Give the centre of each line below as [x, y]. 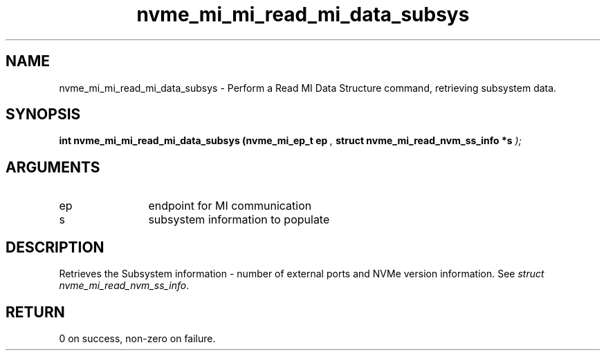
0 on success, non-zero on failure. [137, 338]
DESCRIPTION [55, 247]
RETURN [35, 312]
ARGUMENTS [53, 167]
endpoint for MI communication [230, 206]
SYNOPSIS [43, 115]
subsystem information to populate [239, 220]
